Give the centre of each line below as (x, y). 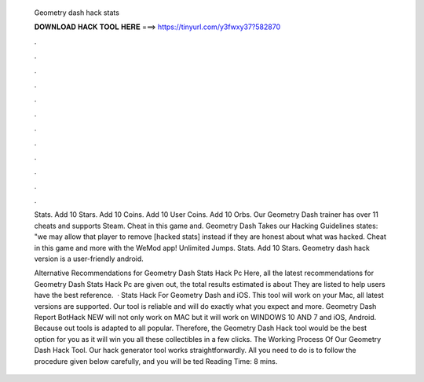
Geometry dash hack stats (77, 13)
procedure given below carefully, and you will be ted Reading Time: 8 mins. (156, 361)
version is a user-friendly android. (89, 259)
